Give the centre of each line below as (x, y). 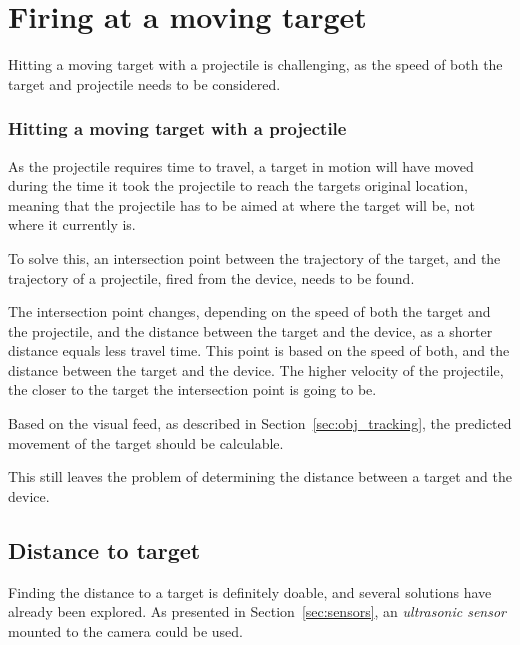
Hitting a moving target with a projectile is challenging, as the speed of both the (255, 64)
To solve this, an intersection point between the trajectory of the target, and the (254, 257)
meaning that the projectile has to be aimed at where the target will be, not (241, 204)
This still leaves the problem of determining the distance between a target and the (260, 476)
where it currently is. (72, 224)
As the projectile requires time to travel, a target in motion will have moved (241, 165)
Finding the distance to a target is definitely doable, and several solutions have (250, 591)
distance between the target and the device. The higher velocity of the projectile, (256, 369)
